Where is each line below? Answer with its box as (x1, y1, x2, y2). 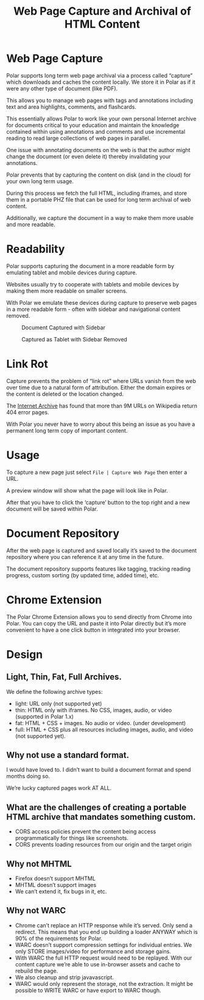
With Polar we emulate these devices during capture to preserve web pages (6, 299, 197, 306)
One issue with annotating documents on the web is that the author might (6, 146, 191, 153)
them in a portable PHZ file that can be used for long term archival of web (6, 195, 191, 203)
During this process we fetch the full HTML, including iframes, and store (6, 189, 188, 197)
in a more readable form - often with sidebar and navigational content (6, 305, 181, 313)
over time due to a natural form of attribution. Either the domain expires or (6, 384, 192, 391)
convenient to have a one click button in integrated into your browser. (6, 626, 181, 633)
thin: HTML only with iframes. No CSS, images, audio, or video (15, 706, 172, 714)
